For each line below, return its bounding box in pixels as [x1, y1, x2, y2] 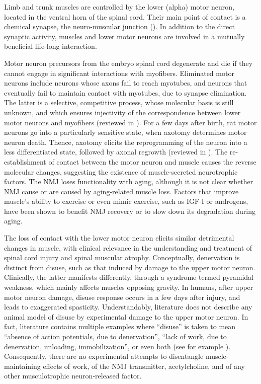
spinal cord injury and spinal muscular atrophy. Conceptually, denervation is [4, 252, 240, 263]
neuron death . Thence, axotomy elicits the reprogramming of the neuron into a [4, 136, 247, 147]
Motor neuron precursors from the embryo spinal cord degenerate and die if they [4, 57, 253, 68]
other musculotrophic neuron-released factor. [4, 370, 142, 381]
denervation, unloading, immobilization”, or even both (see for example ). [4, 341, 231, 351]
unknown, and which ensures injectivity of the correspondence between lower [4, 107, 241, 117]
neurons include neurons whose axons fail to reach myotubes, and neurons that [4, 78, 247, 88]
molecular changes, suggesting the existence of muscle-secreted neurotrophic [4, 166, 238, 177]
